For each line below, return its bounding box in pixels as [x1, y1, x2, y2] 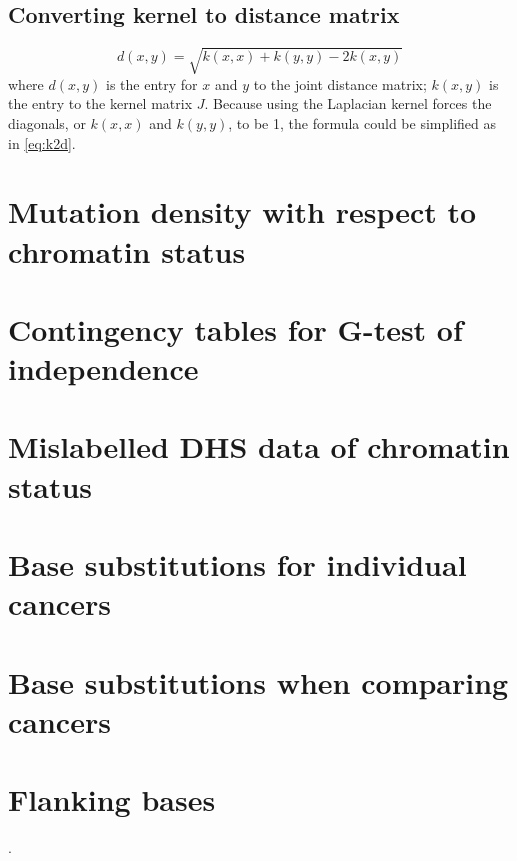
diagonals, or [8, 112, 86, 133]
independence [8, 348, 199, 389]
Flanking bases [8, 779, 216, 820]
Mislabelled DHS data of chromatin [8, 426, 510, 467]
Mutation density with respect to [8, 191, 477, 232]
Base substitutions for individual [8, 544, 467, 584]
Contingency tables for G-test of [8, 308, 463, 349]
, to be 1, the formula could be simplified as [228, 112, 497, 133]
